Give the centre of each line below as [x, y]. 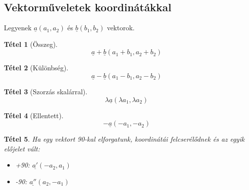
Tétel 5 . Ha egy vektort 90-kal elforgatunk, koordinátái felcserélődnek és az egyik [124, 139]
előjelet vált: [22, 148]
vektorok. [121, 28]
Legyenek [18, 28]
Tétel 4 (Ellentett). [34, 115]
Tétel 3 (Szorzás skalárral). [46, 91]
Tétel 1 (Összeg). [31, 44]
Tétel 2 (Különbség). [36, 68]
